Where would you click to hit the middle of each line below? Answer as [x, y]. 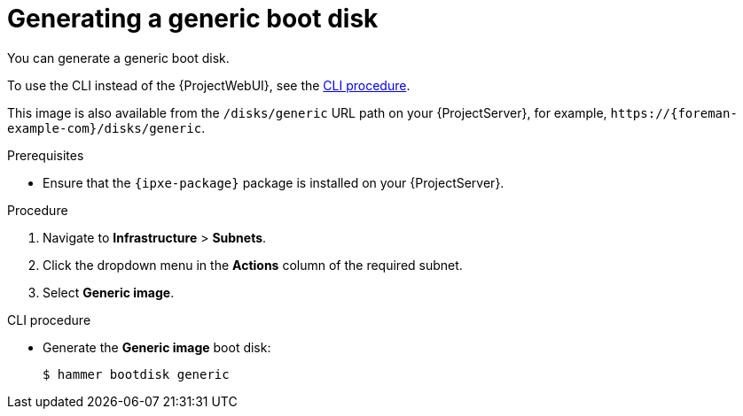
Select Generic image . [109, 292]
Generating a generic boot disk [193, 19]
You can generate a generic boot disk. [118, 58]
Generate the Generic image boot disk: [157, 347]
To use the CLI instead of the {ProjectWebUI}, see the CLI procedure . [209, 85]
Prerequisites [46, 155]
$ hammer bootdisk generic [136, 374]
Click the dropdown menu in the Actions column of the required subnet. [253, 265]
